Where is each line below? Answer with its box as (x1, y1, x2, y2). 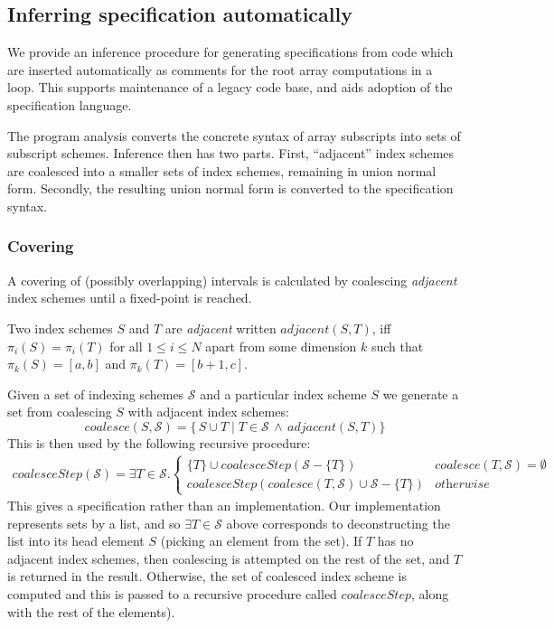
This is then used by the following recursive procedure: (7, 433, 311, 452)
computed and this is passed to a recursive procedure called (7, 585, 337, 604)
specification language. (7, 95, 132, 114)
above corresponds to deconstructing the (226, 513, 450, 532)
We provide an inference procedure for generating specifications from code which (7, 42, 454, 61)
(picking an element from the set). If (160, 531, 362, 550)
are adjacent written (164, 318, 277, 337)
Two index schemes (7, 318, 113, 337)
